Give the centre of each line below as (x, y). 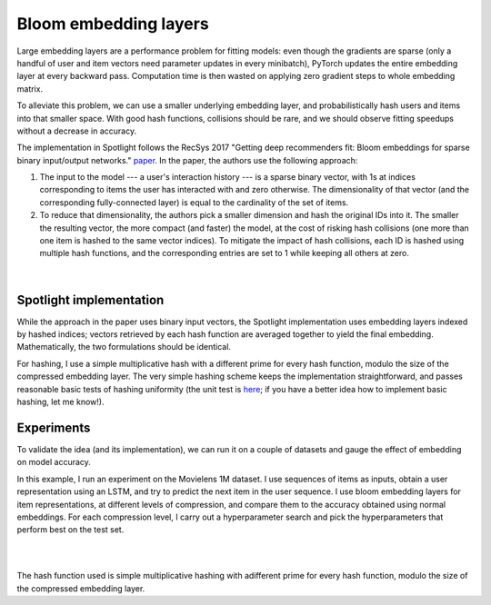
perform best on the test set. (70, 530)
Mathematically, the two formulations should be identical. (124, 347)
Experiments (54, 427)
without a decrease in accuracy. (76, 131)
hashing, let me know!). (60, 402)
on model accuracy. (54, 462)
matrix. (30, 89)
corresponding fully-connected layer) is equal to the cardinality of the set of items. (194, 202)
